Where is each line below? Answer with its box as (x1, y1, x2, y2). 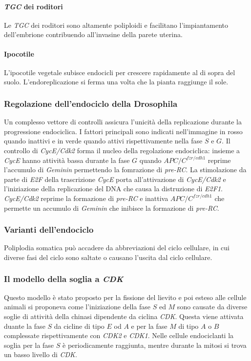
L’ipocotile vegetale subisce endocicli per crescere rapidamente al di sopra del (4, 67, 235, 77)
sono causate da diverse (177, 301, 248, 312)
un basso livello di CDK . (4, 349, 77, 360)
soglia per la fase (4, 340, 54, 350)
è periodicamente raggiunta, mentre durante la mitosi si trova (63, 340, 247, 350)
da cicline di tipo (54, 321, 105, 331)
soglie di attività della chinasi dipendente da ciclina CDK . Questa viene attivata (4, 311, 244, 321)
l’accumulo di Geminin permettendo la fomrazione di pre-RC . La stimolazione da (4, 164, 247, 175)
